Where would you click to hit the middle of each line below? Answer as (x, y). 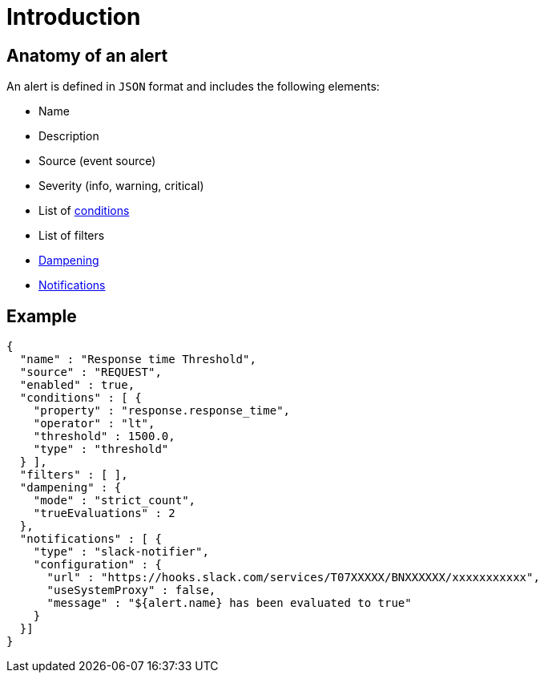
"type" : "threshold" (101, 449)
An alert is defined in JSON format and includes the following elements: (193, 87)
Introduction (74, 17)
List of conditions (84, 211)
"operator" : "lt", (94, 424)
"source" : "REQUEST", (91, 372)
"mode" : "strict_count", (115, 501)
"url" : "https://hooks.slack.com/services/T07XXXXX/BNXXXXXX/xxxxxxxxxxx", (293, 578)
